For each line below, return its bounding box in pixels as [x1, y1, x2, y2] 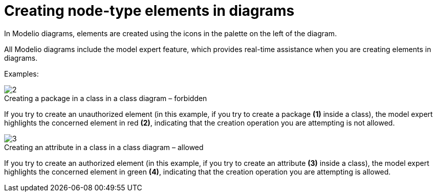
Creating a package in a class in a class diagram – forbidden [4, 93, 207, 103]
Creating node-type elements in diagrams [4, 2, 295, 19]
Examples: [4, 69, 39, 78]
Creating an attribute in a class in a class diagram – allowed [4, 142, 204, 152]
